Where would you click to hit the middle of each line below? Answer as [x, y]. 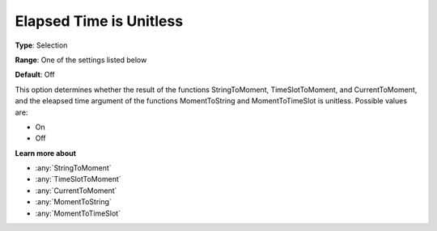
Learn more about [46, 153]
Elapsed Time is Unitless [99, 21]
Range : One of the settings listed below [81, 60]
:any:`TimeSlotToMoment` [78, 179]
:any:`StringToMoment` [74, 168]
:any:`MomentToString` [74, 202]
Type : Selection [41, 45]
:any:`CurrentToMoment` [76, 191]
